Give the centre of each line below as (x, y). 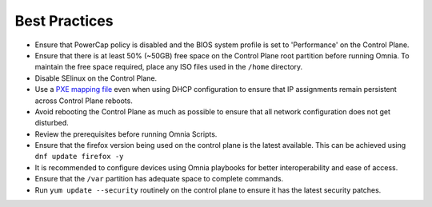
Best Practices (64, 21)
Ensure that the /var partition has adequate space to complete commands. (159, 179)
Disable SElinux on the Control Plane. (96, 78)
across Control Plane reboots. (84, 101)
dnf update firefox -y (79, 157)
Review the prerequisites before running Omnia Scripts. (126, 134)
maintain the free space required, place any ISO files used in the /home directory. (169, 67)
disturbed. (52, 123)
